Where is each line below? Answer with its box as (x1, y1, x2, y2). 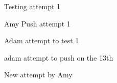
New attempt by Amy (4, 69, 73, 80)
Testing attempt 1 (4, 1, 61, 11)
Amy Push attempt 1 (4, 18, 71, 29)
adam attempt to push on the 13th (4, 52, 113, 63)
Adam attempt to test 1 (4, 35, 79, 46)
